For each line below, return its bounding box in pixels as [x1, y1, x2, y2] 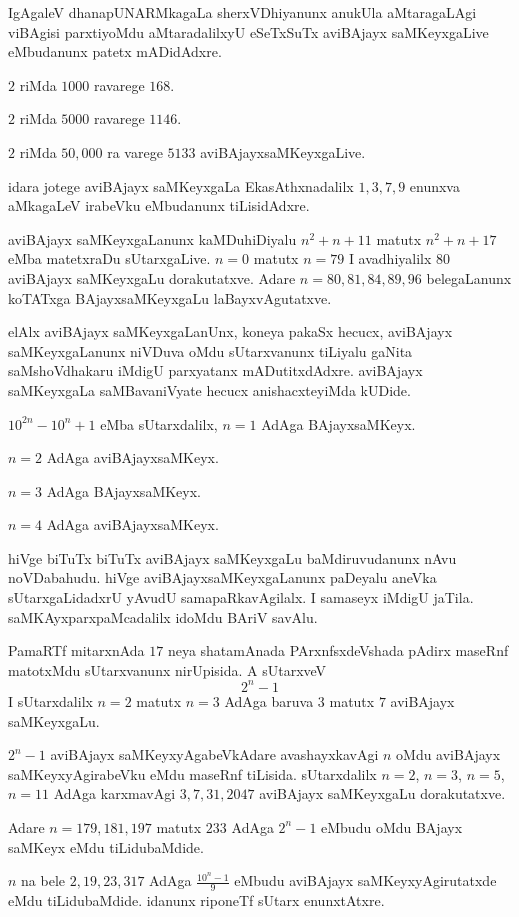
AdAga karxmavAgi [53, 783, 176, 804]
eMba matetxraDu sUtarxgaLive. [8, 248, 211, 269]
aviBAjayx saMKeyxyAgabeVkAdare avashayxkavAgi [50, 744, 379, 765]
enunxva [409, 175, 460, 196]
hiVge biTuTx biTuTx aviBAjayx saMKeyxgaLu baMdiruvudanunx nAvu [8, 547, 457, 568]
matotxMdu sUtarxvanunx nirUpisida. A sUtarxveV [8, 659, 327, 680]
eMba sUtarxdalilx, [100, 413, 218, 434]
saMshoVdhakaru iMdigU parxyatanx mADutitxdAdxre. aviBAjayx [8, 360, 423, 381]
